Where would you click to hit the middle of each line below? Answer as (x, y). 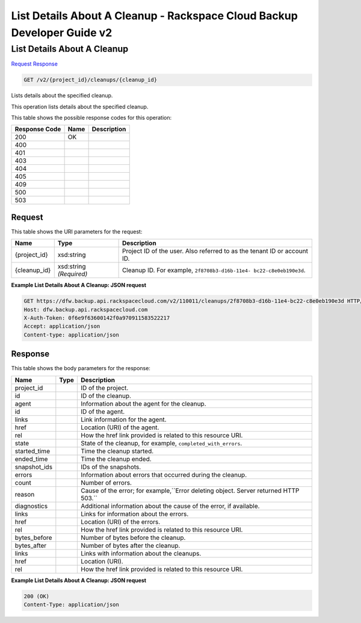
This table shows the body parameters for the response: (81, 368)
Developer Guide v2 (62, 33)
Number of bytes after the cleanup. (130, 545)
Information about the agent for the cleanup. (143, 403)
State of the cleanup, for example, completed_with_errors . (161, 443)
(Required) (73, 274)
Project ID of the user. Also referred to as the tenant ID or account (215, 251)
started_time (32, 451)
